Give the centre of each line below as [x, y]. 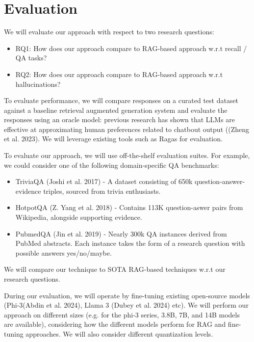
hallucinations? [38, 84]
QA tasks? [31, 58]
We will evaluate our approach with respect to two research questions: [109, 32]
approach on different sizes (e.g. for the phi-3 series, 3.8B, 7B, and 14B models [122, 314]
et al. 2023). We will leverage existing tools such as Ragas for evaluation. [113, 139]
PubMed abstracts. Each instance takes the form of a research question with [130, 243]
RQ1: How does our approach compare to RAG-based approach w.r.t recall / [131, 48]
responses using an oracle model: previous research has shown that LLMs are [120, 119]
